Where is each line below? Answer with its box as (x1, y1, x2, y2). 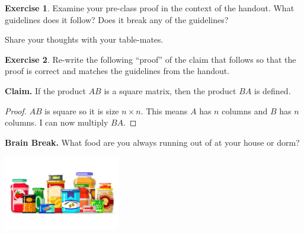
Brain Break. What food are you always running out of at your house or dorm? (5, 136, 300, 148)
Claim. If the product (5, 84, 86, 97)
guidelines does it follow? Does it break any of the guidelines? (5, 13, 229, 25)
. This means (140, 104, 188, 117)
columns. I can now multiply (5, 116, 108, 129)
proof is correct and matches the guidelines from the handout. (5, 65, 230, 77)
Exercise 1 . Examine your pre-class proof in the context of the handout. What (5, 2, 295, 14)
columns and (222, 104, 268, 117)
